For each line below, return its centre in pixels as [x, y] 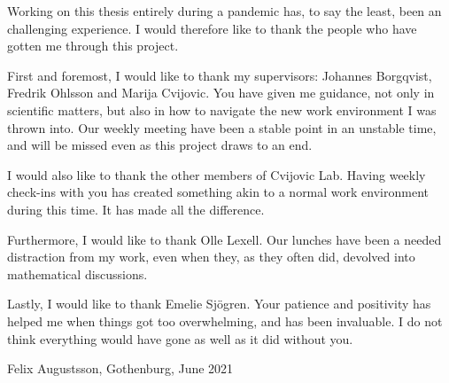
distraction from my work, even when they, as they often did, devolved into [211, 257]
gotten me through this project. [93, 46]
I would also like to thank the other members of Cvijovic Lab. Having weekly [217, 174]
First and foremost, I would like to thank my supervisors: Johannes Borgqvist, [220, 75]
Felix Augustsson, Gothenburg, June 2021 [120, 368]
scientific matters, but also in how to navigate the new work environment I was [222, 109]
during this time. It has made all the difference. [136, 209]
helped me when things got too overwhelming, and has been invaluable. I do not [225, 320]
